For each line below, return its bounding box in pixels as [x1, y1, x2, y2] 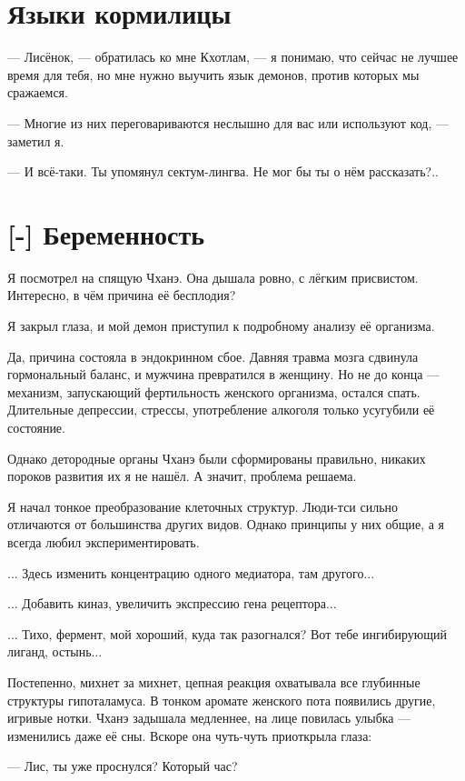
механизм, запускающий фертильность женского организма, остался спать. [7, 382, 420, 401]
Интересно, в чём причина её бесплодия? [7, 285, 236, 305]
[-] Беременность [7, 215, 205, 252]
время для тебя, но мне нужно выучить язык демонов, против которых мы [7, 65, 420, 84]
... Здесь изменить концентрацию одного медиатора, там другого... [7, 563, 375, 582]
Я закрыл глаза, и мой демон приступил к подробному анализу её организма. [7, 316, 435, 335]
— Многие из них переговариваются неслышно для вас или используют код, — [7, 113, 450, 132]
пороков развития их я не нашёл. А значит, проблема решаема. [7, 466, 357, 486]
